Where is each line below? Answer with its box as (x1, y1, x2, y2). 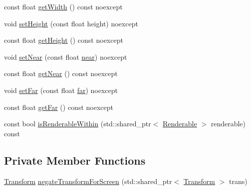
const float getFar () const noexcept (4, 101, 113, 112)
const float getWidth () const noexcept (4, 1, 123, 11)
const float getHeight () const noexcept (4, 35, 123, 45)
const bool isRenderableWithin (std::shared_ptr (4, 118, 151, 129)
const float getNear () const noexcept (4, 68, 118, 79)
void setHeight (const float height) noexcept (4, 18, 138, 28)
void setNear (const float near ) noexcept (4, 51, 127, 62)
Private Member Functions (4, 152, 146, 168)
